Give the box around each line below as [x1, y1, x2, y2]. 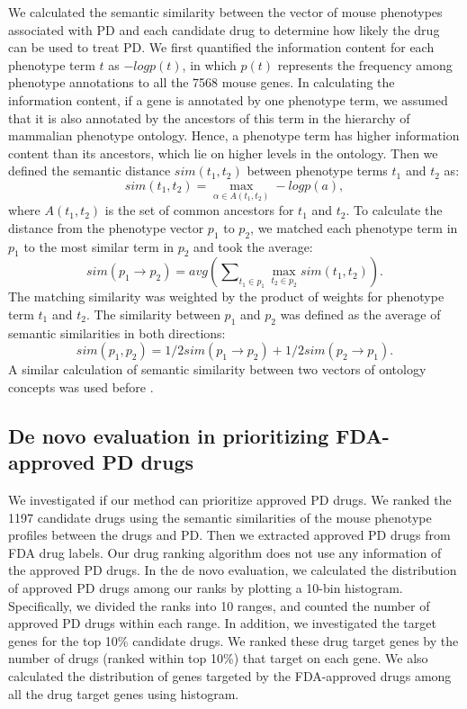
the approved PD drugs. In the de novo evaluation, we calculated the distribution [8, 561, 457, 579]
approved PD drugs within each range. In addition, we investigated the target [8, 614, 436, 633]
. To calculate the [346, 201, 443, 220]
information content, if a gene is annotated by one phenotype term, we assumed [8, 90, 448, 109]
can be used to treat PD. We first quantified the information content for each [8, 38, 435, 57]
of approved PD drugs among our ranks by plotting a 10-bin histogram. [8, 579, 403, 597]
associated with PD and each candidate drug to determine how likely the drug [8, 20, 440, 39]
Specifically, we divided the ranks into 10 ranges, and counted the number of [8, 596, 430, 615]
